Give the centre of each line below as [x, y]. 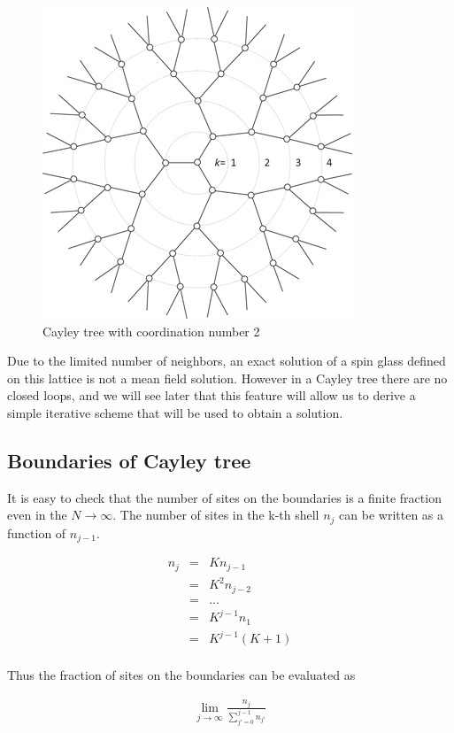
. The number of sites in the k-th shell [216, 515]
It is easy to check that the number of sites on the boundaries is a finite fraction [224, 497]
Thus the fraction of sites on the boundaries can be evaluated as [181, 675]
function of [37, 532]
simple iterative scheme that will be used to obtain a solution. [175, 412]
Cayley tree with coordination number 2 [151, 331]
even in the [37, 515]
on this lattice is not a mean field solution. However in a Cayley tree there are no [227, 378]
